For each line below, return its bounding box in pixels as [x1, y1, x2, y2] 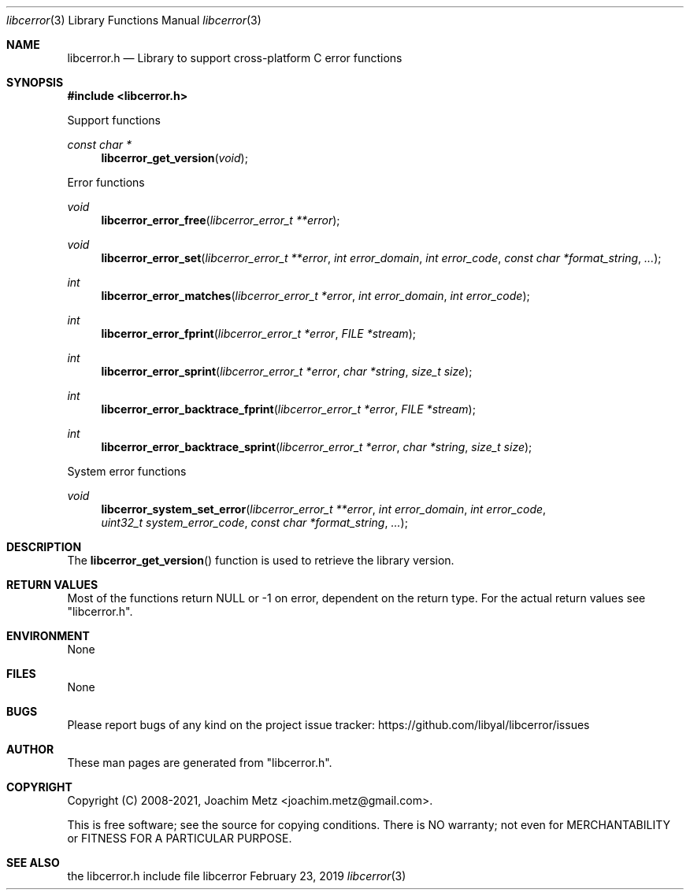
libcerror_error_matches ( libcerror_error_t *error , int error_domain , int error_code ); [101, 289, 530, 302]
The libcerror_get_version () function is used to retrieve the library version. [67, 554, 454, 567]
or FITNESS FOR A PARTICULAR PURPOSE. [67, 831, 292, 845]
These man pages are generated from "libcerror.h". [67, 756, 332, 769]
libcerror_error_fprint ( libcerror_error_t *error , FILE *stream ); [101, 327, 416, 340]
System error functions [67, 465, 187, 478]
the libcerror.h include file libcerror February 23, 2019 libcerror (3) [67, 869, 406, 883]
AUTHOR [6, 742, 54, 756]
